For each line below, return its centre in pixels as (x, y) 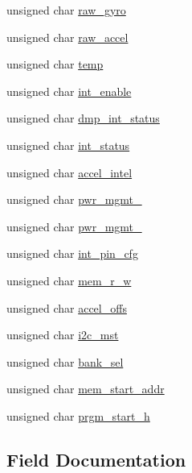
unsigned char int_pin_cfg (72, 253)
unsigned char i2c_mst (63, 335)
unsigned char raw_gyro (66, 10)
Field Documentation (96, 459)
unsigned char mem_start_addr (86, 389)
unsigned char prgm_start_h (78, 415)
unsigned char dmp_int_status (83, 118)
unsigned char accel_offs (67, 307)
